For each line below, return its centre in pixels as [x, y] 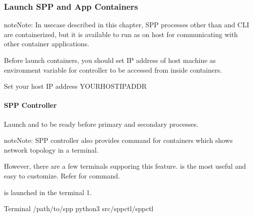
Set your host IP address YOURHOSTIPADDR [75, 86]
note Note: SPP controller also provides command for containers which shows [118, 140]
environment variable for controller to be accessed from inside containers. [113, 69]
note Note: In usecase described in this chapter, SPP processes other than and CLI [126, 25]
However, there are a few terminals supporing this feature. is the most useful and [125, 166]
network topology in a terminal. [51, 149]
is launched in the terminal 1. [48, 192]
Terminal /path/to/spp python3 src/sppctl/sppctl [79, 208]
